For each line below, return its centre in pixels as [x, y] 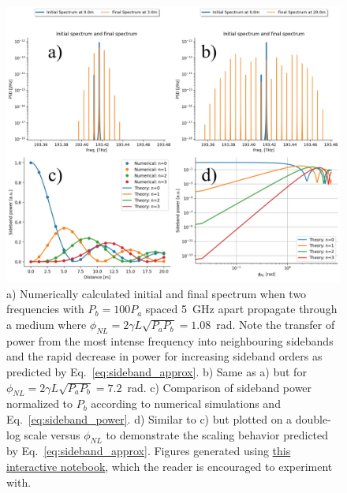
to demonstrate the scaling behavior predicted [217, 434]
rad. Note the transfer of [276, 325]
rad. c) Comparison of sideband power [220, 387]
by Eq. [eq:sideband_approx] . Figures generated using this [149, 451]
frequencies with [45, 309]
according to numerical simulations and [186, 403]
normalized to [40, 403]
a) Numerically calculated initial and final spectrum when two [157, 293]
